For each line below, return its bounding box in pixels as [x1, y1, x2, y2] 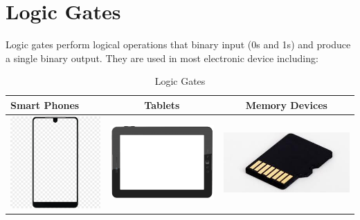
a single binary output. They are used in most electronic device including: [6, 50, 318, 65]
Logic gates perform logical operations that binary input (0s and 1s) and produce [6, 37, 351, 52]
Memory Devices [245, 97, 327, 112]
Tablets [144, 97, 180, 112]
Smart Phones [10, 97, 80, 112]
